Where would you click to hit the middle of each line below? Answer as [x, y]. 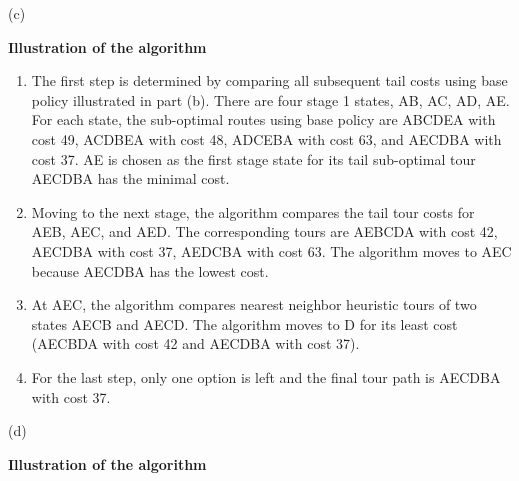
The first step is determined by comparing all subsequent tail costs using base [269, 80]
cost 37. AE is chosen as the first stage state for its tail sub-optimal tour [253, 158]
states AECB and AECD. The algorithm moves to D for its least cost [244, 323]
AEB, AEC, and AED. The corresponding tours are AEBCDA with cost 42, [264, 231]
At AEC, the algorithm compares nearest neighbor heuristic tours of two [254, 304]
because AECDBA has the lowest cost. [150, 270]
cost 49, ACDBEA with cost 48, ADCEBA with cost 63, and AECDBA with [266, 138]
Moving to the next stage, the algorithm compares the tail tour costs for [253, 211]
